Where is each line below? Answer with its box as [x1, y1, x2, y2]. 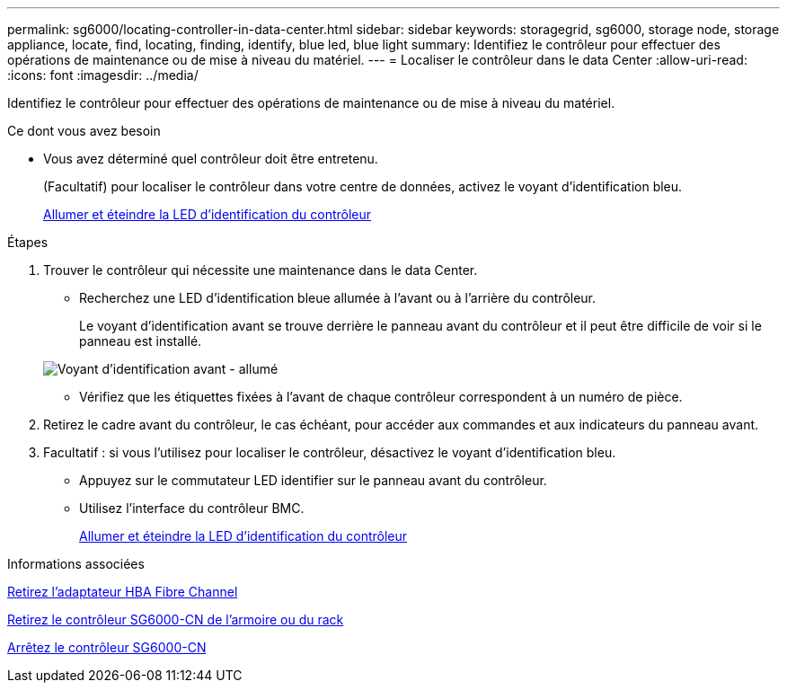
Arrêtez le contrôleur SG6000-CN [7, 640, 207, 655]
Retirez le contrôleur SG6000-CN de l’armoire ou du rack [7, 612, 344, 627]
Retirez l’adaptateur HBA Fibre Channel [7, 584, 238, 599]
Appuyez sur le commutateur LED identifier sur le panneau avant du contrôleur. [79, 473, 547, 488]
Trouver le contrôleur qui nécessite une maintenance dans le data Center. [43, 262, 478, 278]
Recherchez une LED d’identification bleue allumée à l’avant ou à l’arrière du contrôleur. [79, 290, 597, 305]
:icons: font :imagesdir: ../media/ [7, 67, 199, 83]
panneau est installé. [79, 333, 202, 349]
